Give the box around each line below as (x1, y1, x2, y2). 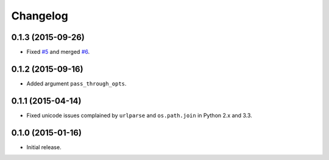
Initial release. (26, 143, 62, 151)
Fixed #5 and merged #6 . (26, 48, 90, 56)
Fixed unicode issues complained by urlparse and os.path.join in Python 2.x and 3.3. (26, 112, 252, 119)
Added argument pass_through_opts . (26, 79, 127, 87)
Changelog (11, 9, 68, 22)
